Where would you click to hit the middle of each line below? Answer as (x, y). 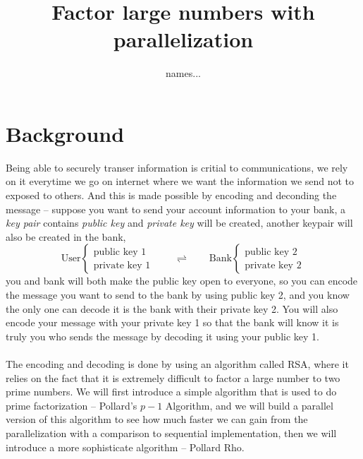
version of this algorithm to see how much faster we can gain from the (157, 419)
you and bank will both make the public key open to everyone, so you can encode (182, 281)
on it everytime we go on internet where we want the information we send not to (180, 181)
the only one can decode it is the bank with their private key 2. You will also (172, 308)
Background (65, 133)
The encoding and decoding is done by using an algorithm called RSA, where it (177, 363)
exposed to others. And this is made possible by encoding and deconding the (171, 195)
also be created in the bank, (66, 236)
